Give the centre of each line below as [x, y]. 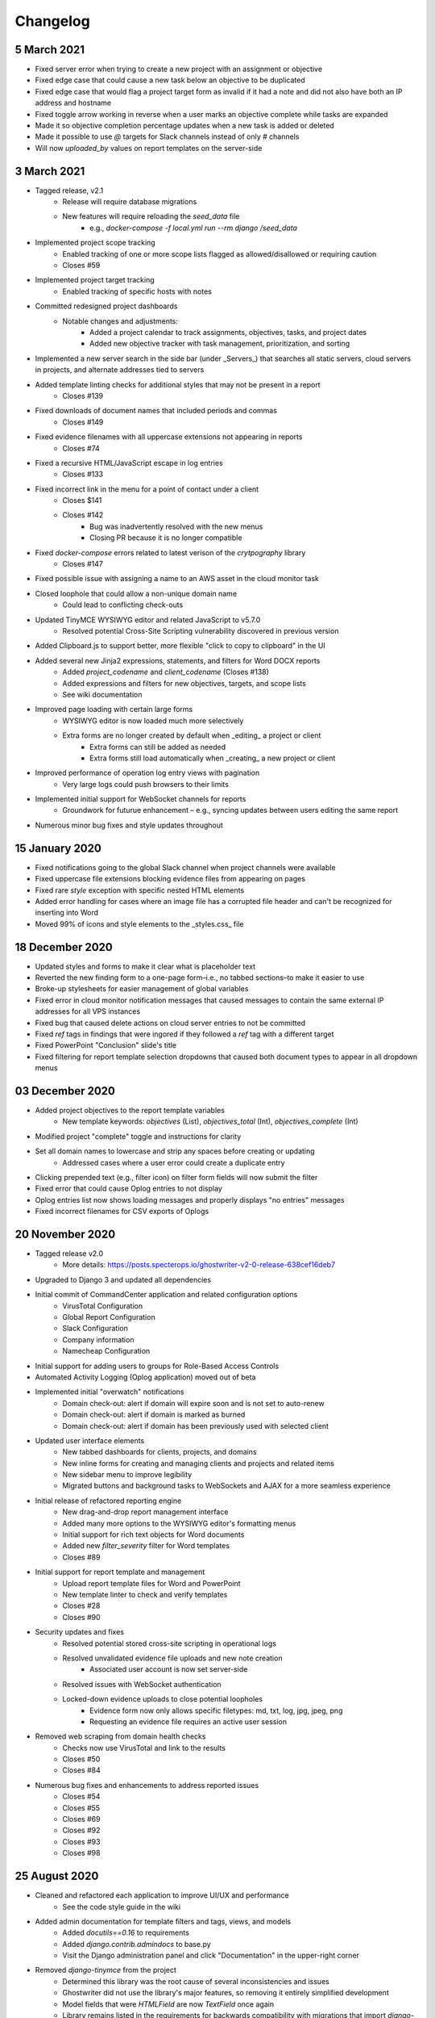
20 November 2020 [65, 1234]
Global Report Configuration [109, 1317]
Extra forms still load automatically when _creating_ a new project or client [213, 758]
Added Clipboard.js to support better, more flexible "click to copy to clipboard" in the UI [180, 646]
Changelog [52, 21]
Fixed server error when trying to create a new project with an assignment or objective [178, 69]
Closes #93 [81, 1841]
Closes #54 [81, 1797]
